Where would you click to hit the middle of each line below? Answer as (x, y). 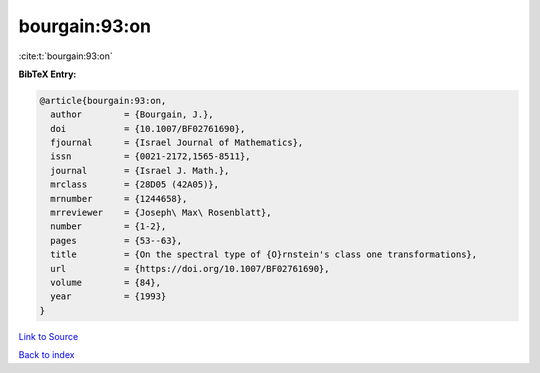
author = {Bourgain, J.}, (132, 114)
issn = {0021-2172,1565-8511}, (150, 156)
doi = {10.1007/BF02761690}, (148, 128)
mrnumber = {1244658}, (119, 198)
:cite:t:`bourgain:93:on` (66, 56)
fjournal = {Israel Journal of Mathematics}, (177, 143)
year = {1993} (108, 296)
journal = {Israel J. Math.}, (140, 170)
